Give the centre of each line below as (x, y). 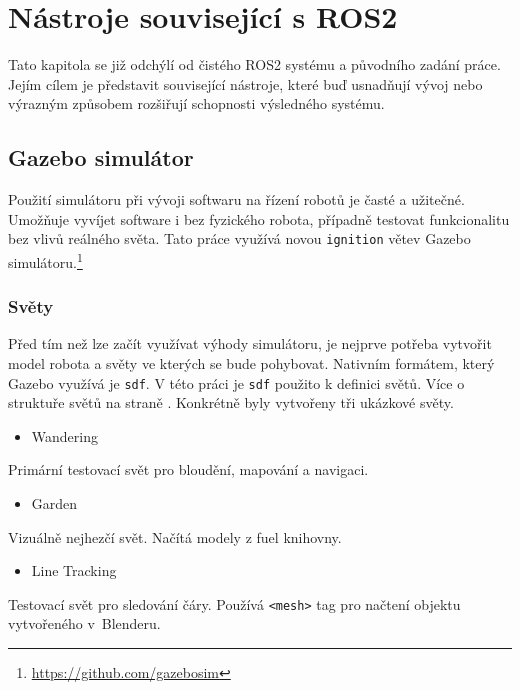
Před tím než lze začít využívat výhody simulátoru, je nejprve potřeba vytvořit (250, 343)
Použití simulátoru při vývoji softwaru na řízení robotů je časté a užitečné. (236, 199)
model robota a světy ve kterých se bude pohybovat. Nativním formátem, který (251, 363)
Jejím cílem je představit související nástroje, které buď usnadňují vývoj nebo (245, 83)
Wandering (64, 435)
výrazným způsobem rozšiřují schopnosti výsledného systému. (196, 103)
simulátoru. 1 (45, 260)
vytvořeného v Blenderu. (84, 623)
